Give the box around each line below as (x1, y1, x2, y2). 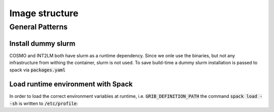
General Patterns (9, 22, 68, 31)
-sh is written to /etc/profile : (9, 100, 78, 106)
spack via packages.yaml (9, 66, 66, 73)
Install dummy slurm (9, 39, 76, 48)
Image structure (9, 8, 79, 19)
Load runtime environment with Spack (9, 80, 133, 89)
